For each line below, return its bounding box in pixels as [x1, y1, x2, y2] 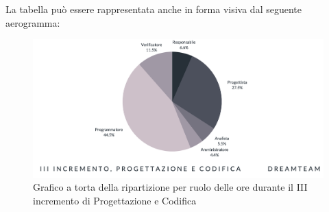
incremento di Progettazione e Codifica [33, 193, 197, 207]
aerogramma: [5, 15, 60, 30]
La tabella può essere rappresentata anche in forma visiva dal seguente [5, 2, 302, 16]
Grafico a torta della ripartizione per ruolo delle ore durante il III [33, 180, 308, 194]
